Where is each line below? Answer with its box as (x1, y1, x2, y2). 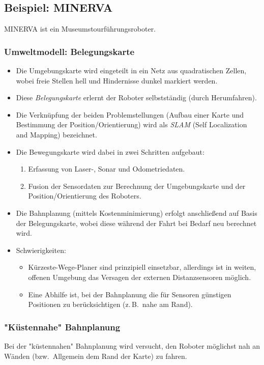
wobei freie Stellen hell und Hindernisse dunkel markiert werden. (16, 75, 218, 86)
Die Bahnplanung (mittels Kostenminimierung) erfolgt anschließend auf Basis (16, 207, 257, 218)
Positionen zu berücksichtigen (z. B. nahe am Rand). (28, 299, 193, 310)
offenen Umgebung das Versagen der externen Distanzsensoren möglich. (28, 271, 251, 282)
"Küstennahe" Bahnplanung (4, 320, 121, 333)
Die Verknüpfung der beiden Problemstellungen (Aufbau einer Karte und (16, 109, 244, 120)
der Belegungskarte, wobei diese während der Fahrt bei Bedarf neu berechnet (16, 217, 257, 228)
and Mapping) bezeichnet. (16, 129, 97, 139)
